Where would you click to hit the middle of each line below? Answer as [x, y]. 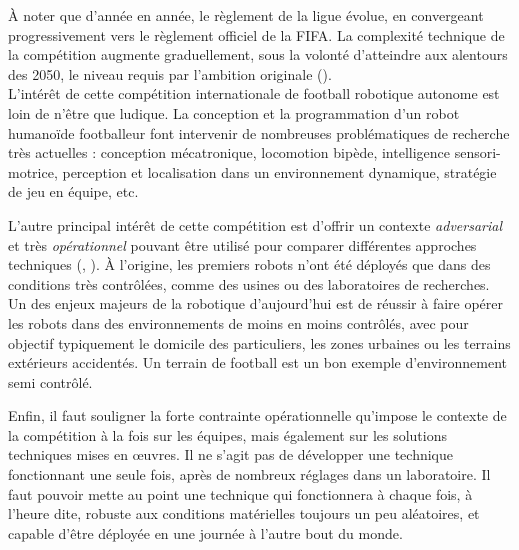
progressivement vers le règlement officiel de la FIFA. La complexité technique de [256, 34]
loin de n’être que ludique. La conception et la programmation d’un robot [234, 112]
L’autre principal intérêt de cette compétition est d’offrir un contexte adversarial [255, 224]
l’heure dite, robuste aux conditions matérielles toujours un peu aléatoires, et [244, 513]
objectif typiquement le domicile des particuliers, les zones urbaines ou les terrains [259, 342]
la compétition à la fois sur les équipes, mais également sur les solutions [227, 434]
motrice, [33, 171]
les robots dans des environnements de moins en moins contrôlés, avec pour [238, 322]
